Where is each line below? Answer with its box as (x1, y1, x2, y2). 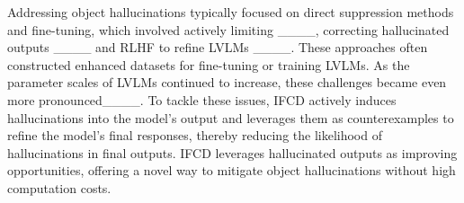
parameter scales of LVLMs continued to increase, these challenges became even (7, 73, 447, 92)
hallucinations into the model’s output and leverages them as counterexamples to (7, 108, 454, 127)
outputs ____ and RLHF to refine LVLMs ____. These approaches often (7, 38, 428, 57)
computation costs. (7, 178, 112, 197)
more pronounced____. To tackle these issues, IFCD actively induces (7, 90, 397, 109)
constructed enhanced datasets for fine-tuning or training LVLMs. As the (7, 55, 410, 74)
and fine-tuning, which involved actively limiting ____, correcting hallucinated (7, 20, 450, 39)
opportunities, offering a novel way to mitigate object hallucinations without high (7, 161, 456, 180)
